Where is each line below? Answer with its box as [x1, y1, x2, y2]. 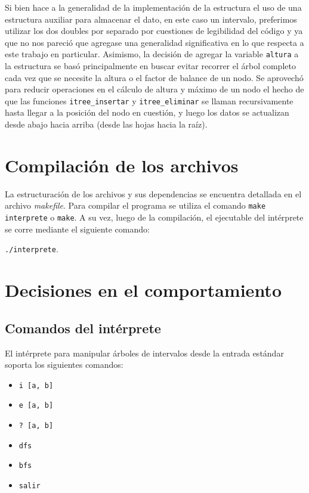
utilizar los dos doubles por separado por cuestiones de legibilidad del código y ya [5, 24, 303, 37]
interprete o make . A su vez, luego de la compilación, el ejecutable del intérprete [5, 211, 304, 224]
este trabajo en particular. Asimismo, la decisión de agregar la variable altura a [5, 48, 299, 60]
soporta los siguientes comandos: [5, 358, 123, 371]
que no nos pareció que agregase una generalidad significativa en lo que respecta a [5, 36, 304, 48]
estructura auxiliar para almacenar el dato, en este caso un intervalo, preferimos [5, 13, 297, 25]
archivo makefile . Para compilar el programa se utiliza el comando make [5, 199, 266, 212]
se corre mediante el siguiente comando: [5, 222, 150, 235]
